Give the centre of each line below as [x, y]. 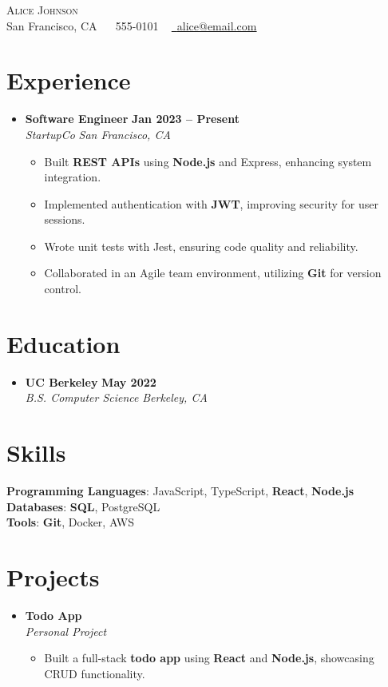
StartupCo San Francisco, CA [98, 134]
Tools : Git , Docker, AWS [71, 522]
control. [63, 289]
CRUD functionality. [95, 673]
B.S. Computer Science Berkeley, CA [116, 397]
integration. [73, 177]
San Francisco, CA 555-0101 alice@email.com [132, 25]
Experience [69, 80]
